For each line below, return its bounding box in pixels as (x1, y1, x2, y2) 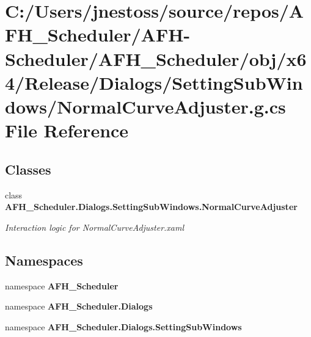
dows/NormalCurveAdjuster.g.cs (5, 93, 286, 118)
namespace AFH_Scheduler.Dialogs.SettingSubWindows (5, 320, 242, 333)
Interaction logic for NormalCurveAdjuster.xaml (5, 220, 185, 233)
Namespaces (5, 250, 83, 269)
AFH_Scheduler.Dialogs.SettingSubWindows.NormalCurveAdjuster (5, 200, 298, 213)
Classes (5, 159, 51, 178)
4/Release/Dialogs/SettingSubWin (5, 70, 303, 95)
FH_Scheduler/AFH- (5, 22, 191, 47)
